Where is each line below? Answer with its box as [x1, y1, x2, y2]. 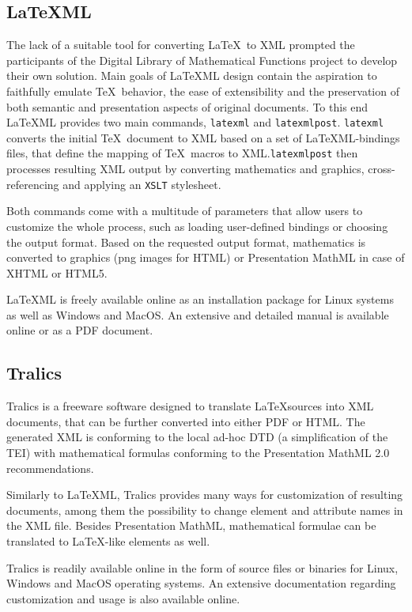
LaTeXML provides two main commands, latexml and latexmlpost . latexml [6, 114, 384, 130]
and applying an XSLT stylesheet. [62, 176, 221, 192]
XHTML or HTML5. [6, 264, 108, 281]
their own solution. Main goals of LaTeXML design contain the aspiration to [6, 67, 377, 84]
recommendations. [6, 459, 94, 476]
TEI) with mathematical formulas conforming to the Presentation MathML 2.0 [6, 444, 390, 461]
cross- [368, 161, 395, 177]
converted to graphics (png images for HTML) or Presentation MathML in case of [6, 249, 405, 266]
